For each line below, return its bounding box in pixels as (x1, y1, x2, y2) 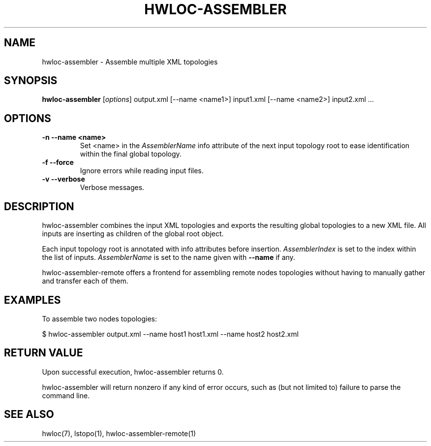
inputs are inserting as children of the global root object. (42, 229, 224, 238)
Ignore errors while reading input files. (80, 166, 204, 175)
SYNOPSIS (4, 74, 58, 87)
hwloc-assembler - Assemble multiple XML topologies (42, 57, 218, 66)
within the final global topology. (80, 150, 182, 159)
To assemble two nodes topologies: (42, 314, 157, 323)
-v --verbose (42, 175, 85, 184)
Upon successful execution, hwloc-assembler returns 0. (42, 367, 224, 376)
